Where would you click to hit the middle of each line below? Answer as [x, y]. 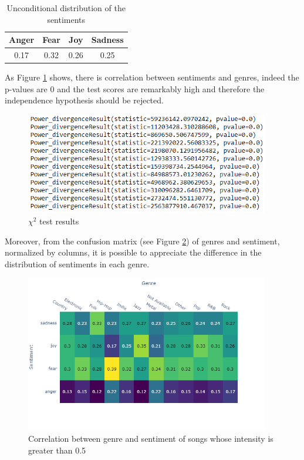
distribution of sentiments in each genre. [77, 263]
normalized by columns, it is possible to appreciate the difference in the [133, 252]
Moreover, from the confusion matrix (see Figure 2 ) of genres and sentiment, [142, 241]
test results [59, 221]
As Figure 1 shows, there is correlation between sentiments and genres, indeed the [152, 77]
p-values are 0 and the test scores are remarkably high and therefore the [135, 88]
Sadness [107, 40]
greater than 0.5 [57, 450]
